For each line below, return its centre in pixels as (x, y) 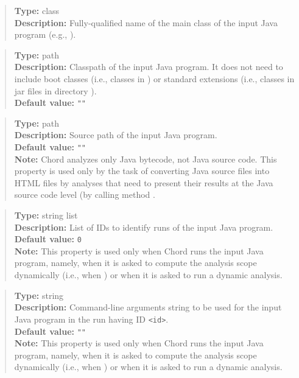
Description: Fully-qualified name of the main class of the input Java (146, 22)
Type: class (37, 10)
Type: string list (46, 215)
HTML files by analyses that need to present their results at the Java (144, 182)
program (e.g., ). (45, 34)
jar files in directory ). (55, 90)
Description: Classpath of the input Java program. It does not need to (149, 67)
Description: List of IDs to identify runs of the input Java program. (144, 227)
